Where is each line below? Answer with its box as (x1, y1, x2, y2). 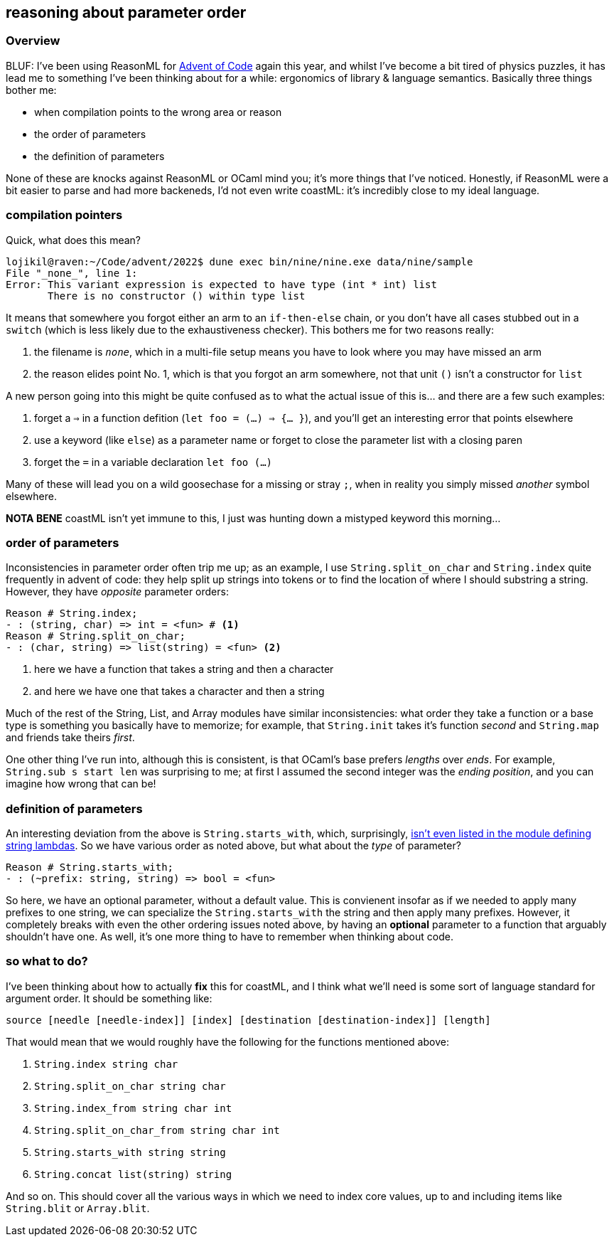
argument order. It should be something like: (6, 992, 212, 1004)
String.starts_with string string (34, 1146, 226, 1158)
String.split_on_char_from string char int (34, 1124, 280, 1136)
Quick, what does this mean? (6, 233, 141, 246)
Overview (6, 33, 60, 48)
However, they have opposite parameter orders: (6, 585, 229, 598)
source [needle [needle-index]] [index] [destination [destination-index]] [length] (6, 1014, 491, 1026)
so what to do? (6, 954, 88, 969)
